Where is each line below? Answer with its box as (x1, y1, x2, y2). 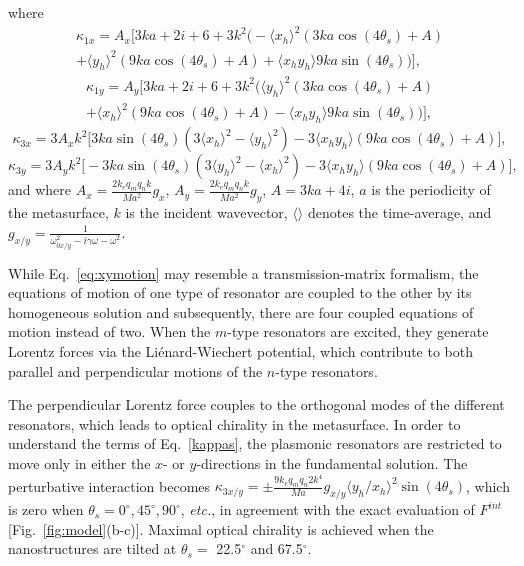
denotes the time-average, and (307, 202, 492, 223)
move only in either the (8, 452, 151, 473)
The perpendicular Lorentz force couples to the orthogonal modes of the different (8, 394, 505, 415)
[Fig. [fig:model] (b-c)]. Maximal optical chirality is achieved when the (8, 518, 434, 539)
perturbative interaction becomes (8, 475, 211, 496)
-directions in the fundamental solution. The (196, 452, 468, 473)
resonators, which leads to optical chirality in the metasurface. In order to (8, 413, 461, 434)
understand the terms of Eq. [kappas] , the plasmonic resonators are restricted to (8, 433, 502, 454)
